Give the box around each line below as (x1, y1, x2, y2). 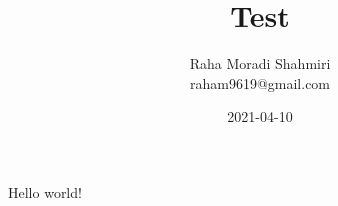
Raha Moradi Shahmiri (189, 53, 331, 74)
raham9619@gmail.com (189, 72, 331, 93)
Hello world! (8, 181, 82, 202)
